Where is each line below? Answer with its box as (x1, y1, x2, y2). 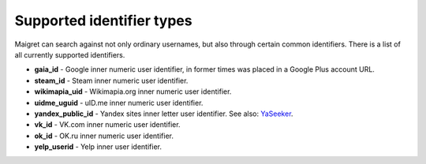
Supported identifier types (14, 12, 192, 29)
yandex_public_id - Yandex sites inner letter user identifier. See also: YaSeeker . (34, 109, 293, 118)
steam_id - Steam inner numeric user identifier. (34, 76, 189, 85)
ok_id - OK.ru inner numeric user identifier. (34, 131, 174, 140)
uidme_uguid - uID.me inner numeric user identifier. (34, 98, 204, 107)
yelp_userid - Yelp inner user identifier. (34, 142, 162, 151)
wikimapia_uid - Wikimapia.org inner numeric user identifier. (34, 87, 232, 96)
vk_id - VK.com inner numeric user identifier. (34, 120, 181, 129)
